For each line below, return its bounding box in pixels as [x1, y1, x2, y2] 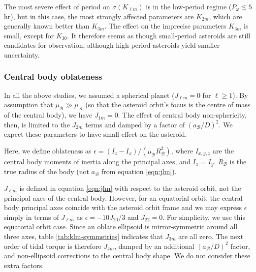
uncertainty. [4, 49, 40, 60]
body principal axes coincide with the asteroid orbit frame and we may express [4, 202, 242, 212]
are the [213, 145, 234, 155]
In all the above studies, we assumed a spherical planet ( [4, 90, 175, 100]
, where [171, 145, 193, 155]
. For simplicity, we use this [162, 212, 245, 222]
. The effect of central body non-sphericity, [118, 110, 247, 120]
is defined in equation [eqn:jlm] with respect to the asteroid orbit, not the [19, 183, 241, 193]
